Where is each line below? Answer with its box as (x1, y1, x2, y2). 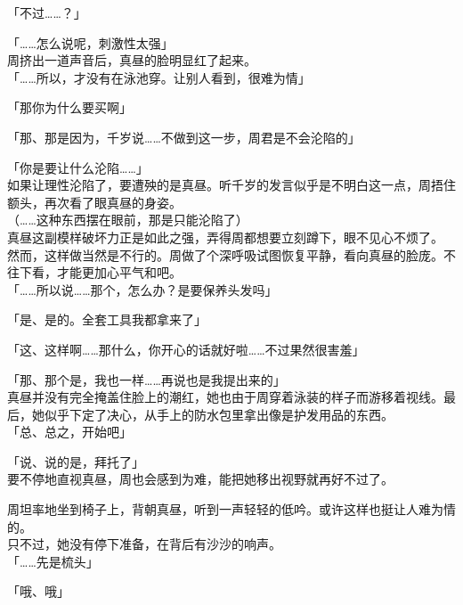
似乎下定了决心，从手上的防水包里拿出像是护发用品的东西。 (44, 405, 394, 423)
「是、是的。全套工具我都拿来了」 (7, 310, 207, 329)
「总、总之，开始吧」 (7, 422, 132, 441)
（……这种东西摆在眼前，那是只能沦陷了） (7, 210, 248, 229)
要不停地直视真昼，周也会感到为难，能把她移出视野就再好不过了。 (7, 470, 394, 488)
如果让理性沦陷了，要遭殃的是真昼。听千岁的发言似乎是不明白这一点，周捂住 (7, 176, 456, 194)
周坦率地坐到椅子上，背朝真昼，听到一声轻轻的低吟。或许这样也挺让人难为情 (7, 500, 456, 519)
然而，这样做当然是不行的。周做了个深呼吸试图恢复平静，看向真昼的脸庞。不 (7, 245, 456, 264)
